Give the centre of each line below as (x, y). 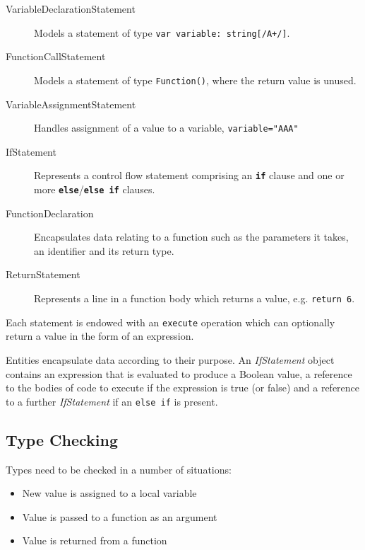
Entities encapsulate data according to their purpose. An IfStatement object (170, 359)
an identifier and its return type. (104, 250)
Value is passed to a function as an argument (120, 516)
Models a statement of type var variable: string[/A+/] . (162, 32)
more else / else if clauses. (95, 189)
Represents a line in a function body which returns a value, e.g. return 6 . (195, 298)
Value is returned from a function (95, 540)
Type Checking (62, 439)
